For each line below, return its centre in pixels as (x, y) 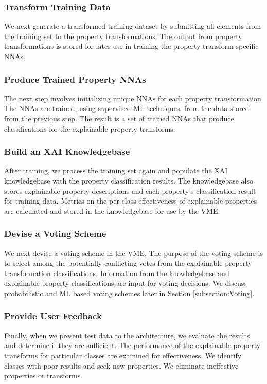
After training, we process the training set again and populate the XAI (116, 170)
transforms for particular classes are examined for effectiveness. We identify (123, 355)
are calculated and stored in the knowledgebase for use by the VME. (112, 211)
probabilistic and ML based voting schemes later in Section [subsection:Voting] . (129, 293)
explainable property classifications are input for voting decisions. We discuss (126, 283)
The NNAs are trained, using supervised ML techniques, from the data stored (127, 108)
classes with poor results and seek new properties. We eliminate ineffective (121, 365)
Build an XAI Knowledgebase (67, 151)
